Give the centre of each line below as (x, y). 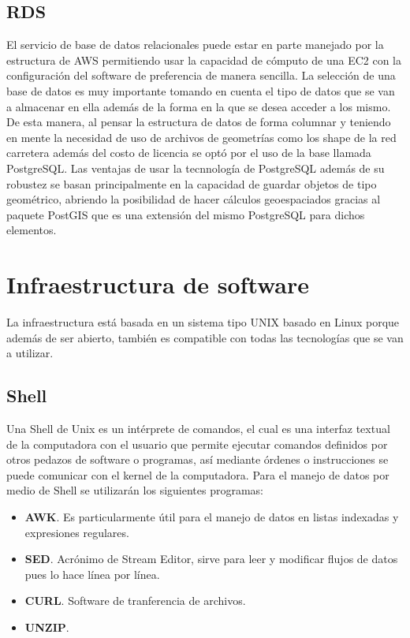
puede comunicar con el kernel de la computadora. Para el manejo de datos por (198, 474)
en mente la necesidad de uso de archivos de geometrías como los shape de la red (201, 137)
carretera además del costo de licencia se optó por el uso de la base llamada (189, 153)
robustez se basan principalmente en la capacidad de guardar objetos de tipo (192, 183)
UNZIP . (47, 627)
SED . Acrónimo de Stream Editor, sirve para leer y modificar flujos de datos (211, 559)
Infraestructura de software (158, 284)
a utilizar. (30, 353)
